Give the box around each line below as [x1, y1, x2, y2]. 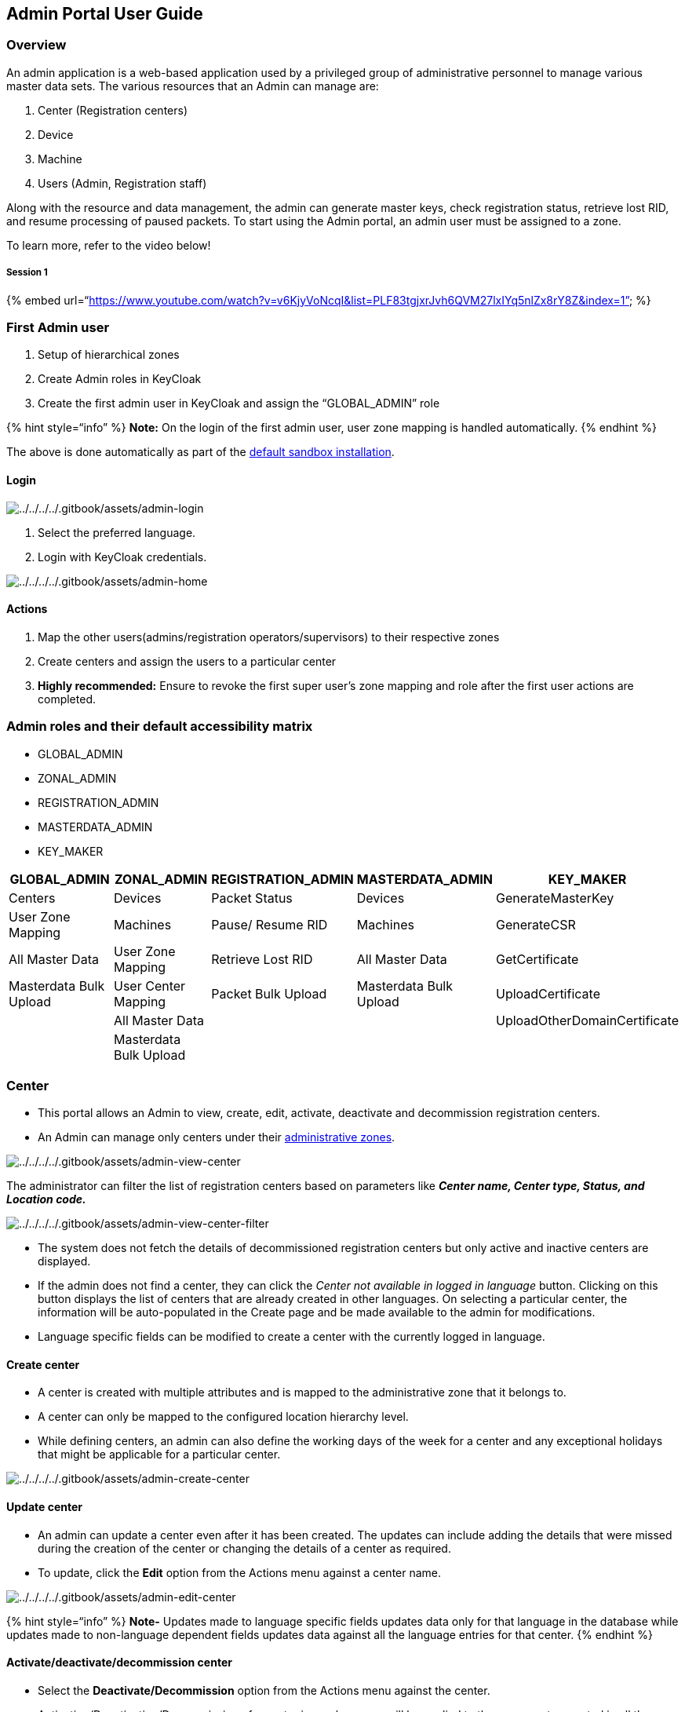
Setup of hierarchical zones [38, 348, 180, 362]
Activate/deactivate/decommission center [6, 1655, 232, 1670]
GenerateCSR [495, 916, 576, 933]
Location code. [6, 1192, 86, 1206]
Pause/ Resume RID [211, 916, 328, 933]
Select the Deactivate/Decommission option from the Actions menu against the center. [38, 1683, 490, 1697]
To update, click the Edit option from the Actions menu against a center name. [38, 1565, 442, 1579]
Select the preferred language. [38, 525, 196, 539]
